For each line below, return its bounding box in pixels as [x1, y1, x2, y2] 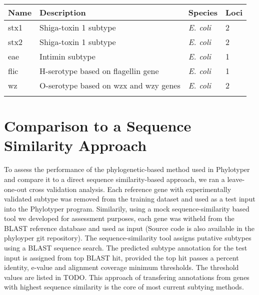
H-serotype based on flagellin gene [39, 65, 159, 76]
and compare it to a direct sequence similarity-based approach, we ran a [4, 173, 225, 184]
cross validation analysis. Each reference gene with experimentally [29, 183, 231, 194]
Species [188, 6, 218, 18]
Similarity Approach [4, 135, 147, 155]
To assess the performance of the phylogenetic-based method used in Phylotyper [4, 164, 250, 174]
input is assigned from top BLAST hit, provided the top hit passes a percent [4, 252, 239, 262]
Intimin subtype [39, 50, 95, 62]
